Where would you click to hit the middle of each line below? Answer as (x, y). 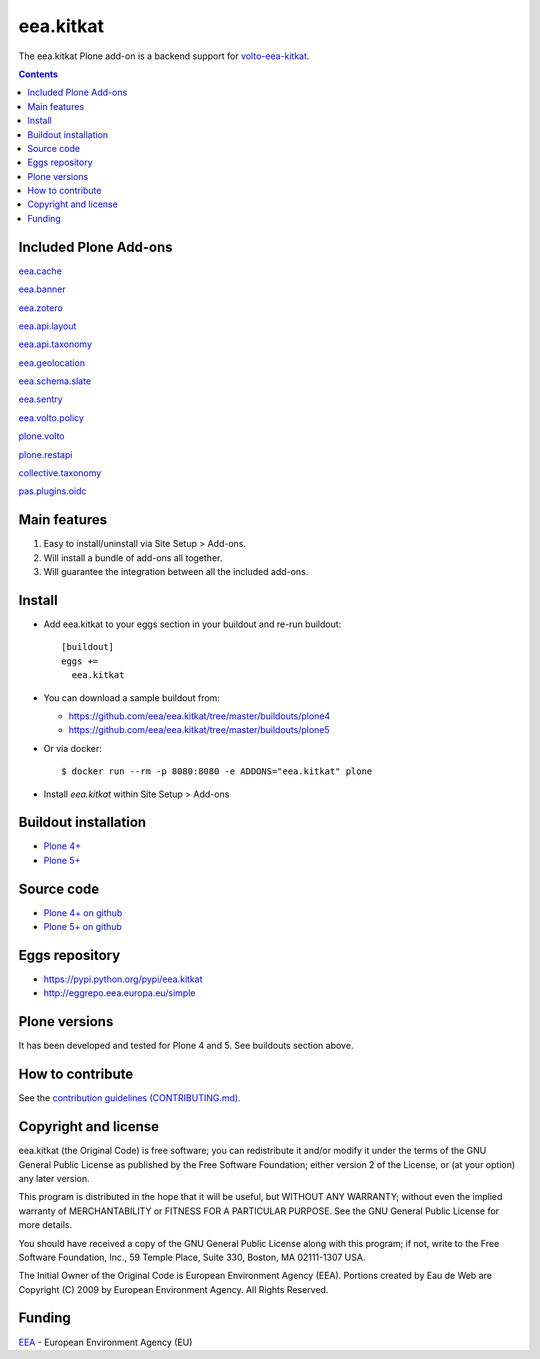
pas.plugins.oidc (52, 491)
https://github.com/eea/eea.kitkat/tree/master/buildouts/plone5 (199, 730)
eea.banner (42, 289)
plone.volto (41, 436)
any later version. (54, 1178)
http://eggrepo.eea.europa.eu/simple (119, 993)
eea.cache (40, 271)
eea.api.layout (47, 326)
